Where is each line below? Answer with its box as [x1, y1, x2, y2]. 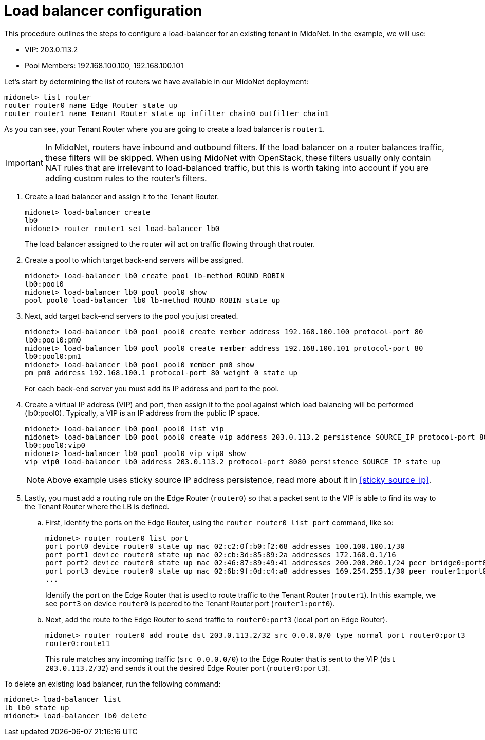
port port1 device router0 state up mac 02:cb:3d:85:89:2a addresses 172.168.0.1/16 [45, 550, 396, 559]
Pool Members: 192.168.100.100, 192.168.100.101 [25, 61, 183, 70]
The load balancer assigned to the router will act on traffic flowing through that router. [25, 239, 315, 249]
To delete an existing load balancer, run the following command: [4, 679, 221, 688]
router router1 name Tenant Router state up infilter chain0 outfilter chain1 [4, 109, 329, 118]
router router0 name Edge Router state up [4, 101, 178, 109]
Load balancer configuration [4, 2, 202, 20]
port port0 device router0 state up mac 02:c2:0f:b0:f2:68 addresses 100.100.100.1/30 [45, 542, 405, 551]
